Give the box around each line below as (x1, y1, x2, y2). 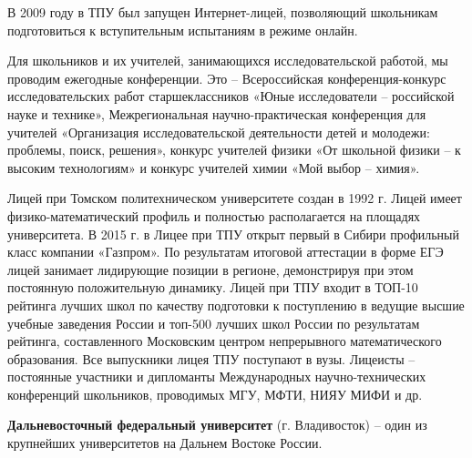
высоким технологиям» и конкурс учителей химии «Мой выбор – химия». (7, 158, 420, 177)
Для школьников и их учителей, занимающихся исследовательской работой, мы (7, 51, 448, 70)
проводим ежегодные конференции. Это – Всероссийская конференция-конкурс (7, 68, 446, 87)
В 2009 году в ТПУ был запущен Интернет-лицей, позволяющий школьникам (7, 3, 438, 21)
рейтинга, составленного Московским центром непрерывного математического (7, 331, 442, 351)
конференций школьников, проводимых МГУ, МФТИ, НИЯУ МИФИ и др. (7, 384, 423, 403)
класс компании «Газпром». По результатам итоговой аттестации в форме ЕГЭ (7, 242, 444, 261)
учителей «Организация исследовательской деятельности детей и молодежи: (7, 122, 430, 141)
